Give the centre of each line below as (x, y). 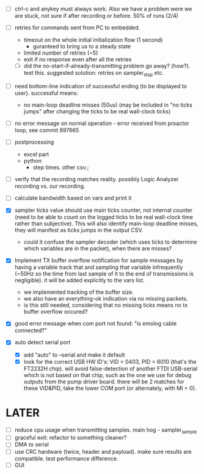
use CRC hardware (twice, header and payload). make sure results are (103, 451)
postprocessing (34, 142)
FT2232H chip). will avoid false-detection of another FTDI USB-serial (111, 368)
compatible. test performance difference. (66, 458)
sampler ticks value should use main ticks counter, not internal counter (104, 210)
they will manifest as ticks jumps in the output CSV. (79, 230)
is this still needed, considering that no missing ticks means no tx (105, 305)
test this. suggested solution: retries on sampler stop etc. (94, 73)
